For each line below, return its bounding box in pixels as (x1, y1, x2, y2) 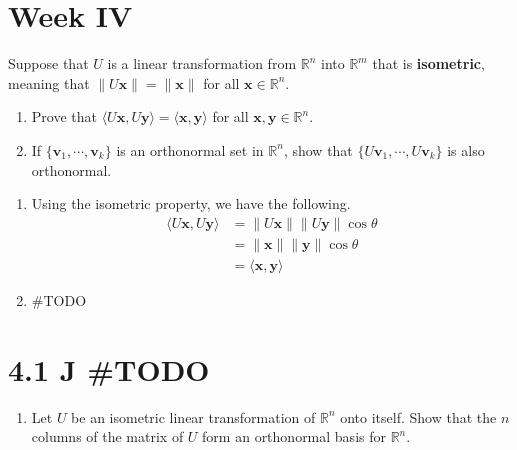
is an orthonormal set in (116, 139, 264, 160)
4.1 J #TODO (8, 348, 210, 389)
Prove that (31, 106, 97, 127)
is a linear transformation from (107, 53, 297, 74)
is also (447, 139, 485, 160)
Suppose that (8, 53, 89, 74)
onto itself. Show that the (340, 406, 497, 427)
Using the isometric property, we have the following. (31, 193, 351, 214)
